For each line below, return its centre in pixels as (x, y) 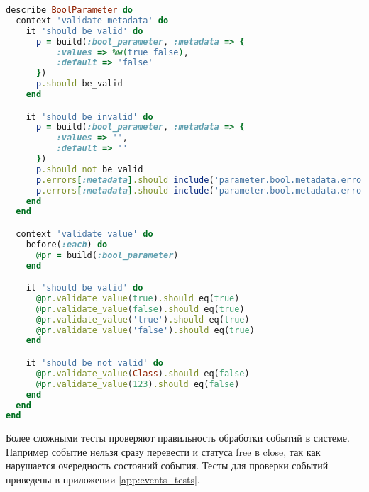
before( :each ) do (67, 244)
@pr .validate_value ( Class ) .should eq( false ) (143, 373)
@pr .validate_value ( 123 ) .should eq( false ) (138, 384)
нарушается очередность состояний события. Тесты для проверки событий (167, 465)
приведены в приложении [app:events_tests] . (103, 480)
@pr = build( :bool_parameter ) (107, 255)
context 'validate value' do (84, 234)
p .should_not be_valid (89, 169)
